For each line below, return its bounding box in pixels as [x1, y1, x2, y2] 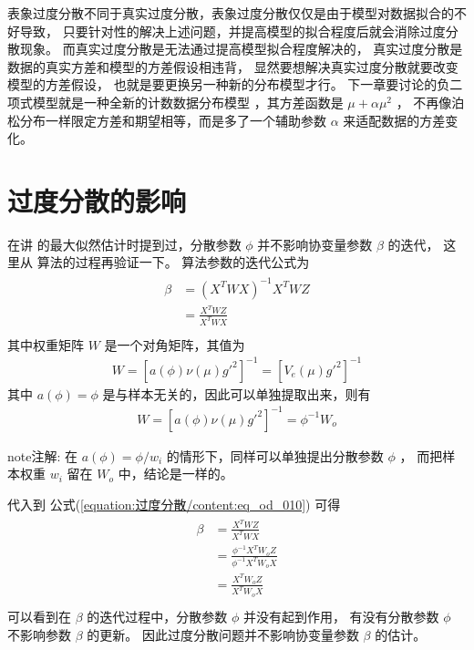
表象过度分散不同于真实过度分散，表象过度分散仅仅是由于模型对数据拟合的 [7, 4, 454, 22]
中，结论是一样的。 [118, 464, 233, 483]
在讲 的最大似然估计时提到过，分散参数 [7, 234, 242, 253]
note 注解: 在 [7, 446, 78, 465]
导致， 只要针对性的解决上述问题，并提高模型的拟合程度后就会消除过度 [19, 21, 446, 40]
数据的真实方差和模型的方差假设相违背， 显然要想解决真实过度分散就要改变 [7, 57, 459, 76]
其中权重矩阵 [7, 335, 84, 354]
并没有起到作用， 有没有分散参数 [242, 606, 439, 625]
